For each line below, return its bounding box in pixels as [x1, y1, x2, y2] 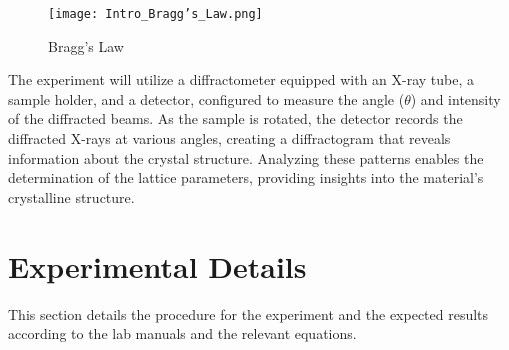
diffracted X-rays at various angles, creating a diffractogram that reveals [8, 128, 451, 149]
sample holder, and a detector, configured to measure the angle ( [8, 88, 405, 109]
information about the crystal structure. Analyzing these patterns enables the [8, 147, 484, 168]
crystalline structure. [8, 186, 135, 207]
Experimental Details [8, 245, 307, 286]
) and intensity [410, 88, 501, 109]
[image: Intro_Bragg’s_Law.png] [48, 7, 263, 21]
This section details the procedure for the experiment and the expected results [8, 303, 489, 324]
